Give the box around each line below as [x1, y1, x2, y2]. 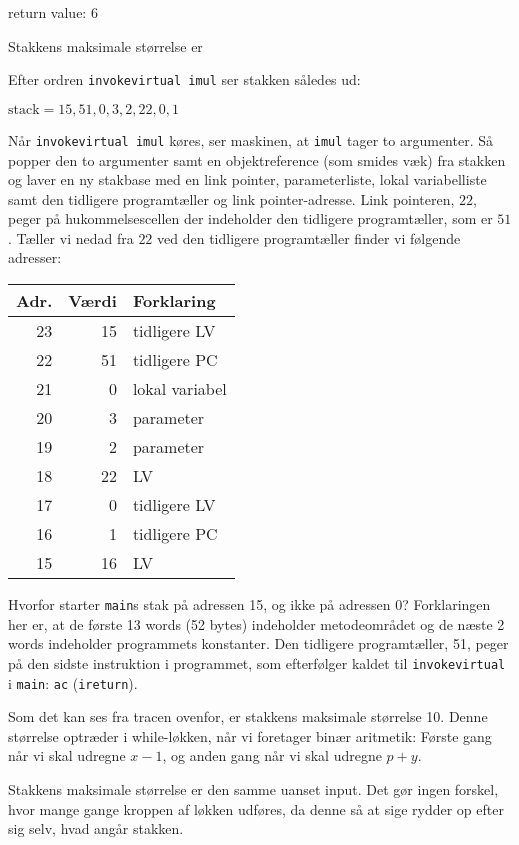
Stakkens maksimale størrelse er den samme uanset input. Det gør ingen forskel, [8, 779, 499, 799]
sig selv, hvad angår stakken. [8, 818, 184, 839]
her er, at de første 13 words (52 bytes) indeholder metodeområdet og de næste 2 [8, 613, 505, 634]
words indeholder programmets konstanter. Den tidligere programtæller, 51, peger [8, 633, 509, 654]
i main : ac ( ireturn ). [8, 672, 138, 693]
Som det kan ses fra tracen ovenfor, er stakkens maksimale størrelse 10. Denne [8, 706, 488, 727]
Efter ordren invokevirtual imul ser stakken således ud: [8, 69, 361, 90]
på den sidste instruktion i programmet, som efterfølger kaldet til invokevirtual [8, 652, 506, 673]
